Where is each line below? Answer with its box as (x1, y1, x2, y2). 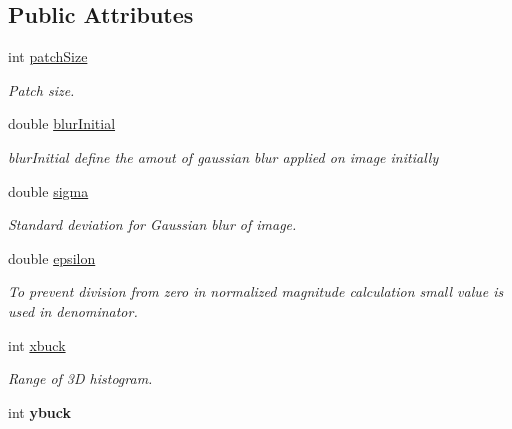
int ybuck (8, 401, 72, 422)
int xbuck (8, 334, 66, 355)
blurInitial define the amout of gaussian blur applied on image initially (8, 146, 439, 167)
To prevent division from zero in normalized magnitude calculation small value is (8, 281, 504, 302)
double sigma (8, 180, 89, 201)
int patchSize (8, 46, 88, 67)
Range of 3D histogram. (8, 368, 153, 389)
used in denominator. (8, 300, 138, 321)
